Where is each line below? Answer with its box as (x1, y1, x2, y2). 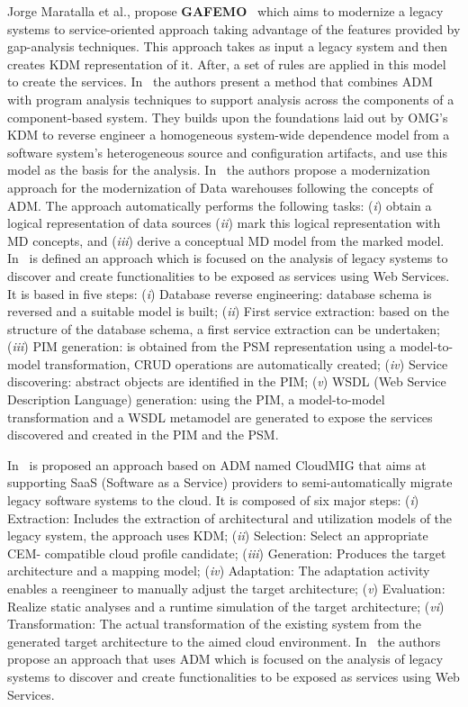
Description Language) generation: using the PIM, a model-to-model (7, 390, 385, 409)
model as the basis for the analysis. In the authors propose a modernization (7, 160, 430, 179)
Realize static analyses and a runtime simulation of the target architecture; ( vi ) (7, 596, 445, 615)
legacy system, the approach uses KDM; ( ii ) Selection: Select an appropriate (7, 526, 428, 545)
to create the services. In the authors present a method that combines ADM (7, 72, 433, 91)
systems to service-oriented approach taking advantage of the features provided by (7, 19, 461, 38)
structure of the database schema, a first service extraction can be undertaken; (7, 319, 440, 338)
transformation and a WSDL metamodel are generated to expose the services (7, 407, 433, 426)
